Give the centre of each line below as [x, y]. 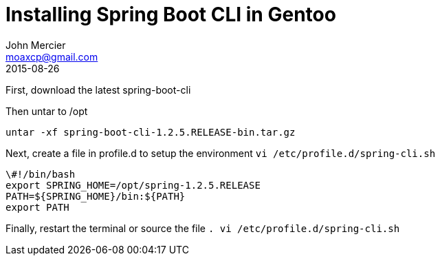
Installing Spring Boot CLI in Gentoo [171, 14]
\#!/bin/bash [41, 174]
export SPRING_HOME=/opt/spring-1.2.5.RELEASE [133, 185]
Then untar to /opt [47, 111]
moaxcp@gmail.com [52, 56]
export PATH [37, 207]
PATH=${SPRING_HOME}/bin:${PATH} [96, 196]
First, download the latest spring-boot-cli [98, 90]
